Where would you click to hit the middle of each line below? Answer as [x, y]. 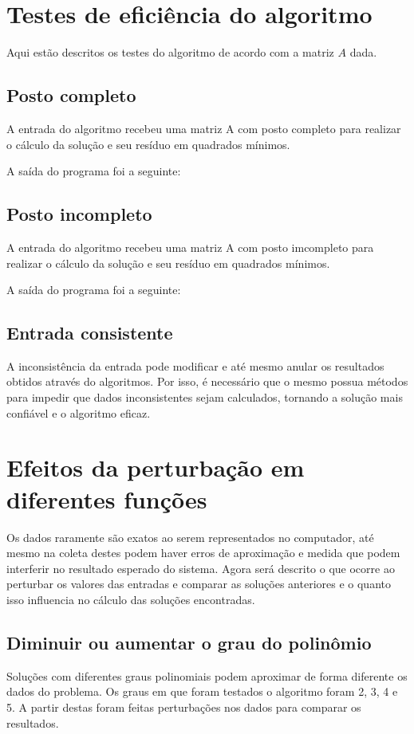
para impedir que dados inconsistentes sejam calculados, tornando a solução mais [205, 397]
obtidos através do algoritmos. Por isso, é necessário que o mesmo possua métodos [207, 381]
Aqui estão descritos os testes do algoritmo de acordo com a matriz [170, 52]
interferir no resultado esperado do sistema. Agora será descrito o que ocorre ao [201, 568]
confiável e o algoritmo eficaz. [79, 412]
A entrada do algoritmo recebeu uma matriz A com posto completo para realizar [204, 128]
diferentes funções [107, 498]
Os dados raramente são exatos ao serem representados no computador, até [190, 537]
